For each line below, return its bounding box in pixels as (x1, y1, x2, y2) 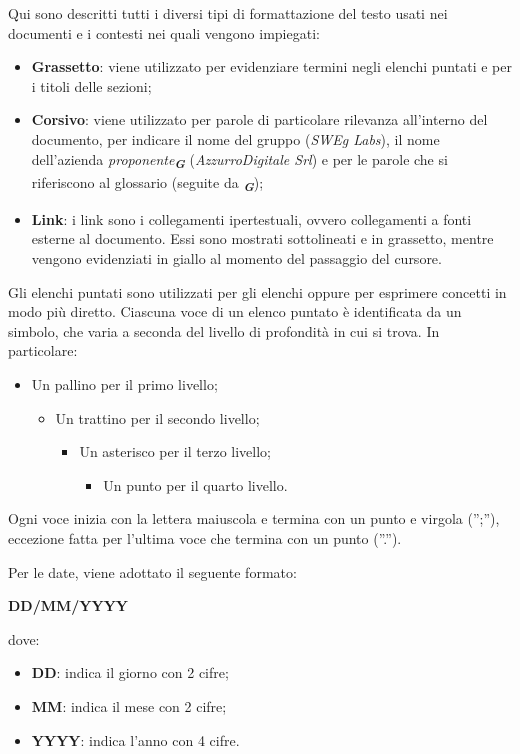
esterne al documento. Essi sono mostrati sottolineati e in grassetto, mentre (31, 228, 494, 249)
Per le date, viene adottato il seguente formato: (8, 561, 297, 582)
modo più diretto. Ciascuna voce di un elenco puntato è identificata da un (8, 301, 462, 322)
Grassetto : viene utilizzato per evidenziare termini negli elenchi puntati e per (31, 56, 512, 77)
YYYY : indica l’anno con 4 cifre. (31, 729, 240, 750)
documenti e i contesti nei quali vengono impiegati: (8, 22, 320, 43)
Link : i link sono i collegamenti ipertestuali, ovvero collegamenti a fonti (31, 208, 472, 229)
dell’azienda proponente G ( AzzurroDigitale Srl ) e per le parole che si (31, 148, 448, 173)
